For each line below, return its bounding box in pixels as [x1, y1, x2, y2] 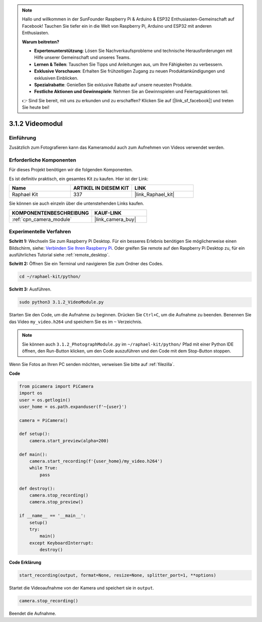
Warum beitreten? [22, 39, 60, 45]
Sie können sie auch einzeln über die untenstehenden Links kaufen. [9, 201, 144, 206]
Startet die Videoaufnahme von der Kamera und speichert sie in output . [9, 585, 154, 591]
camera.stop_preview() [29, 499, 83, 505]
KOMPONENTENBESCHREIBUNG [12, 209, 89, 216]
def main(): [19, 452, 48, 457]
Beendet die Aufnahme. [9, 611, 57, 617]
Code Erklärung [9, 560, 41, 566]
